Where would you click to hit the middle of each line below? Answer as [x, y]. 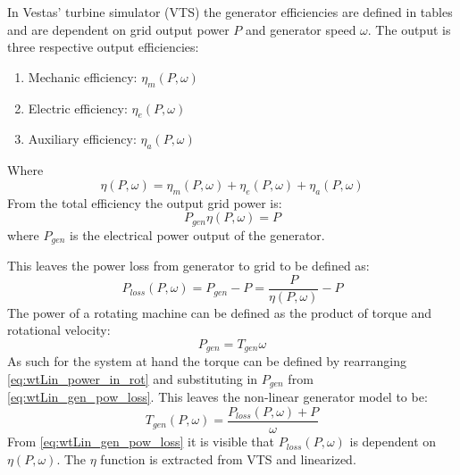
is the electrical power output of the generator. [197, 234]
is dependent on [393, 442]
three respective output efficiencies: [103, 47]
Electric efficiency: [78, 108]
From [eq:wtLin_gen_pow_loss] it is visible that [141, 442]
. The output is [409, 29]
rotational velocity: [59, 330]
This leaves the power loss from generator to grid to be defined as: [188, 266]
